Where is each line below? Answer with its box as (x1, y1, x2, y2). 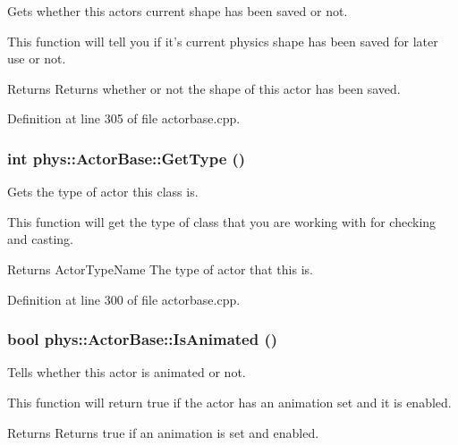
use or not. (7, 49, 66, 68)
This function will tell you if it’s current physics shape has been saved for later (7, 31, 438, 50)
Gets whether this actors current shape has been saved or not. (7, 2, 348, 20)
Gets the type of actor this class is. (7, 182, 199, 201)
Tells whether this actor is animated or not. (7, 363, 246, 382)
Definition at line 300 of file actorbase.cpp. (7, 290, 241, 308)
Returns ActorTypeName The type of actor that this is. (7, 259, 313, 278)
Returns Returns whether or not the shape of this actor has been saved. (7, 79, 401, 97)
